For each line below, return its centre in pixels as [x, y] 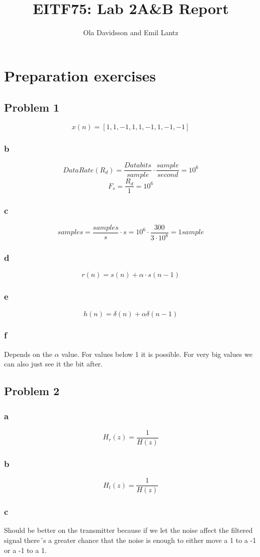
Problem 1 [32, 107]
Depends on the [28, 354]
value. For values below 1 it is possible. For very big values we [157, 354]
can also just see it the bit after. [54, 364]
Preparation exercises [80, 75]
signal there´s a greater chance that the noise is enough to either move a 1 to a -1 [130, 540]
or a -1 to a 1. [25, 550]
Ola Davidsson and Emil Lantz [131, 32]
